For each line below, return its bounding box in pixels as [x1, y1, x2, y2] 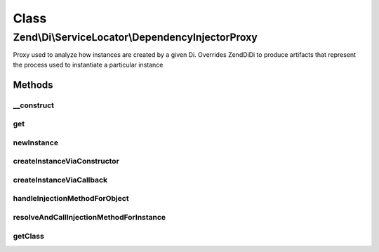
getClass [13, 231, 45, 241]
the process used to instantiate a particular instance [13, 60, 164, 69]
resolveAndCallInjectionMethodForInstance [13, 212, 166, 222]
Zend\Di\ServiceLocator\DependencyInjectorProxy [13, 31, 258, 44]
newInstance [13, 138, 59, 147]
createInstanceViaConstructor [13, 157, 119, 166]
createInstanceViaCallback [13, 175, 108, 185]
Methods [13, 79, 53, 91]
